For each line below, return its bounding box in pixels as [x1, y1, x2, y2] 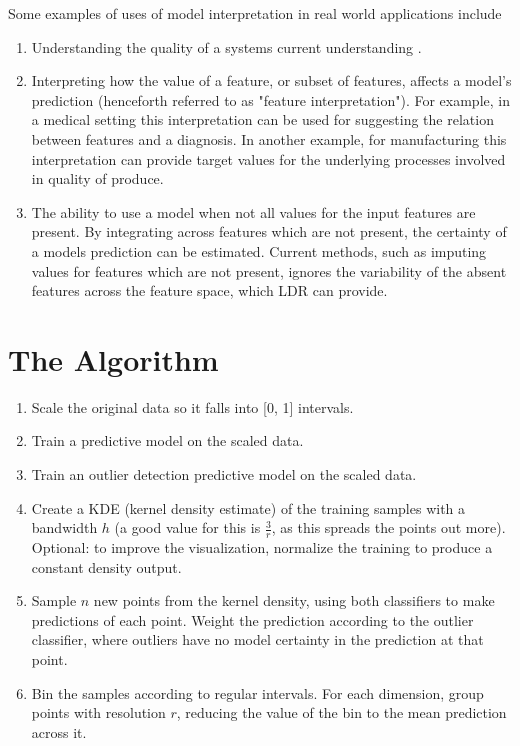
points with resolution [31, 702, 166, 723]
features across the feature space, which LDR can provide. [31, 280, 388, 301]
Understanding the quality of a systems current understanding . [31, 36, 422, 57]
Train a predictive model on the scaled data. [31, 430, 304, 451]
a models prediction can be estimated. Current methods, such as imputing [31, 240, 487, 261]
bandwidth [31, 517, 98, 538]
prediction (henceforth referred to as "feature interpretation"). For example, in [31, 89, 510, 110]
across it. [31, 721, 87, 742]
